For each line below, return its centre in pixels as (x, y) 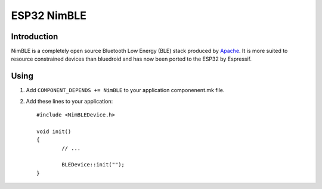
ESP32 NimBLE (49, 15)
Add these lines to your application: (69, 101)
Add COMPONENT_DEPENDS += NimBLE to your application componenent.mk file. (125, 90)
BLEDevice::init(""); (93, 165)
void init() (54, 131)
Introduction (35, 37)
